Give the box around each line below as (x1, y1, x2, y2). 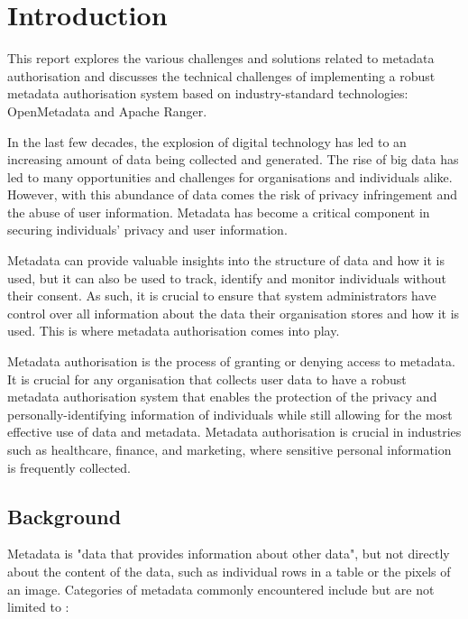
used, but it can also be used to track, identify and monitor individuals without (7, 268, 446, 287)
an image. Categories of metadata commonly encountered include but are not (7, 579, 435, 598)
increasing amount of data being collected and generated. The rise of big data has (7, 150, 459, 169)
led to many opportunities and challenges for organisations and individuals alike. (7, 167, 453, 186)
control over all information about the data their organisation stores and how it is (7, 303, 460, 322)
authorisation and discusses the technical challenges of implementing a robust (7, 66, 436, 85)
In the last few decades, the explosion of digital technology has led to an (7, 132, 407, 151)
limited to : (7, 597, 69, 616)
